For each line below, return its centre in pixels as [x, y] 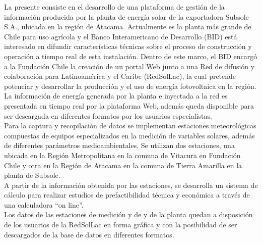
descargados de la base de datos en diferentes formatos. [89, 234]
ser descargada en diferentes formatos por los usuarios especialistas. [108, 115]
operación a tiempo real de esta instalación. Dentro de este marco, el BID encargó [131, 56]
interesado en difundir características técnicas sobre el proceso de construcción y [128, 46]
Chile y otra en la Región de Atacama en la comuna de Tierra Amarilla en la [123, 165]
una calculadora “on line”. [44, 204]
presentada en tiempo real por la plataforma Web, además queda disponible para [129, 105]
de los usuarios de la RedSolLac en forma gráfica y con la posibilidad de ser [121, 225]
